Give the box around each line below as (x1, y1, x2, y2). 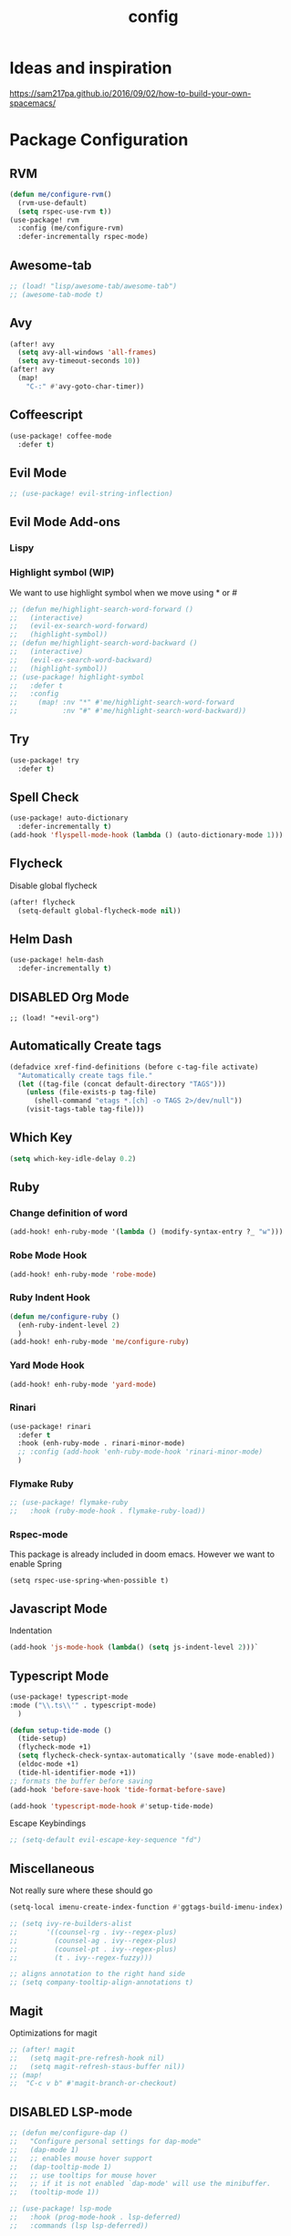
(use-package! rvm (9, 215, 79, 224)
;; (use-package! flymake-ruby (9, 1498, 129, 1507)
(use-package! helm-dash (9, 956, 104, 965)
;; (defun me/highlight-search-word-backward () (9, 638, 198, 648)
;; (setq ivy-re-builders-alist (9, 1920, 132, 1929)
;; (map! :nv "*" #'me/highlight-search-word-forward (9, 698, 234, 708)
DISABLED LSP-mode (9, 2104, 133, 2119)
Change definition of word (9, 1206, 128, 1219)
